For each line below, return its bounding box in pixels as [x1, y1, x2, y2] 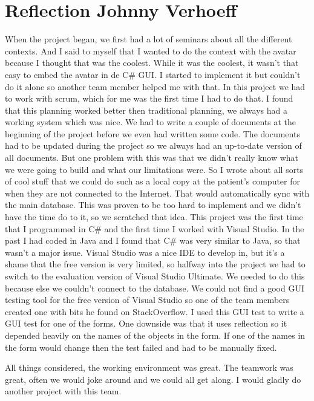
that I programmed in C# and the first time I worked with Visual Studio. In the [5, 222, 304, 235]
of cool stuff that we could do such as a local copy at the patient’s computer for [5, 175, 301, 187]
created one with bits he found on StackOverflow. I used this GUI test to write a [5, 305, 304, 318]
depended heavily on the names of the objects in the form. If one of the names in [5, 328, 306, 341]
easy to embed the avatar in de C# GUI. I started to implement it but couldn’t [5, 68, 301, 80]
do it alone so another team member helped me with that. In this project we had [5, 80, 306, 93]
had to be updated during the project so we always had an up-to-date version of [5, 139, 302, 152]
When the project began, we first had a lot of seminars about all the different [5, 33, 292, 45]
